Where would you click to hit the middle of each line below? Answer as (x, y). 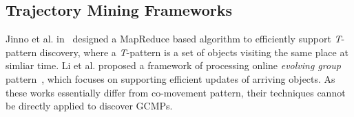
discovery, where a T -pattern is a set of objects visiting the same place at (194, 52)
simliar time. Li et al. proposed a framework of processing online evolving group (173, 65)
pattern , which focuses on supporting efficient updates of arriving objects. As (170, 78)
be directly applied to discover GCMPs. (89, 106)
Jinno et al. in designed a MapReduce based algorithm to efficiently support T (174, 39)
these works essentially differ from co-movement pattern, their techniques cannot (176, 92)
